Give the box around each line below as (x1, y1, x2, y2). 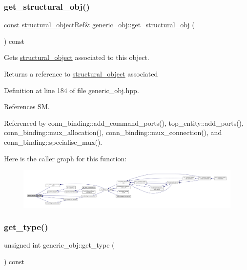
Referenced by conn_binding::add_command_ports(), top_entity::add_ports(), (4, 117, 244, 128)
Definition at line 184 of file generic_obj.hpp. (4, 85, 139, 95)
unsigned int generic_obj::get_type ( (4, 240, 115, 250)
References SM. (4, 101, 50, 112)
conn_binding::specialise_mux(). (4, 136, 103, 147)
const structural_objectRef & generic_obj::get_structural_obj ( (4, 19, 195, 30)
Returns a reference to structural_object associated (4, 69, 158, 78)
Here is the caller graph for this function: (4, 153, 127, 163)
